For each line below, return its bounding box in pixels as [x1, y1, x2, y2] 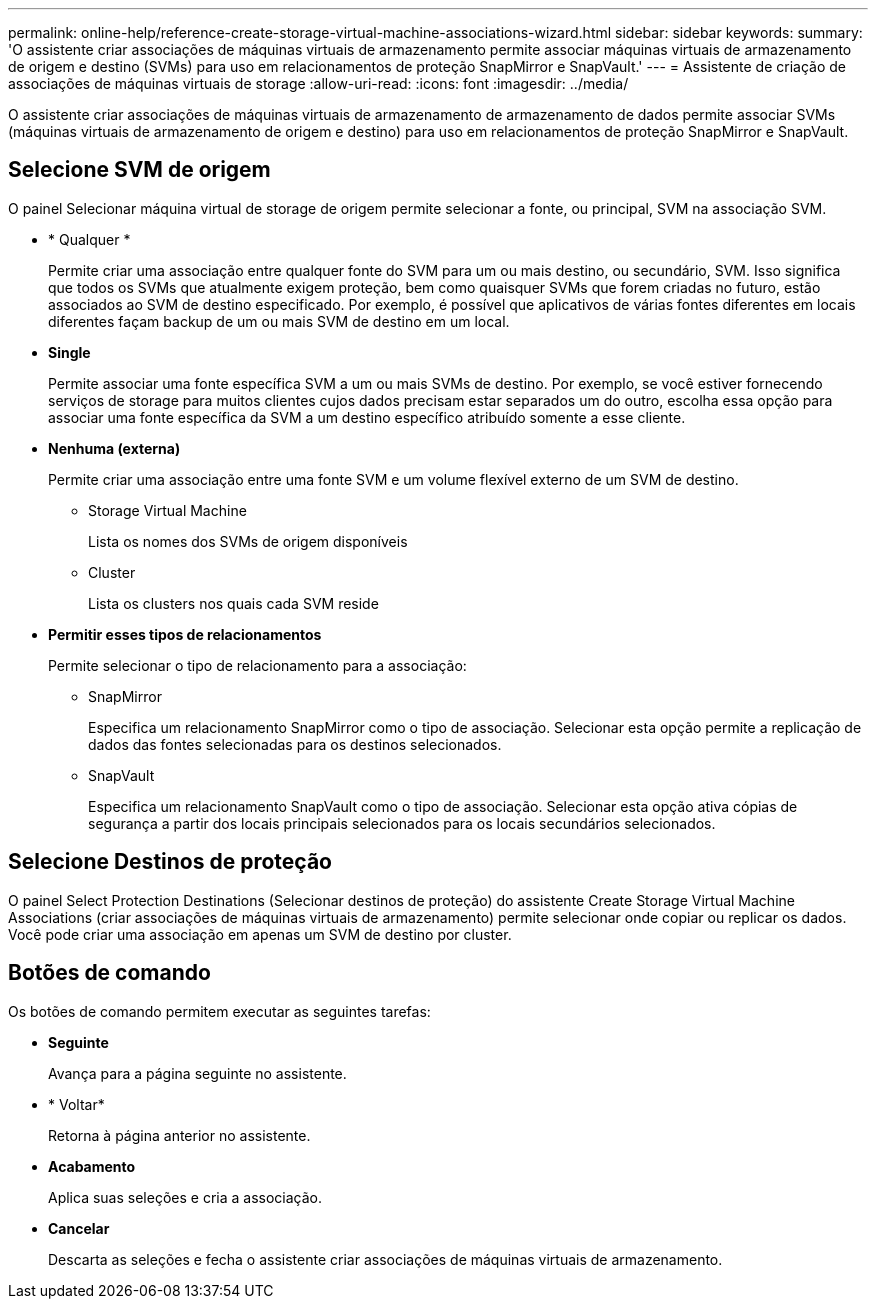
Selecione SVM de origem [8, 157, 271, 183]
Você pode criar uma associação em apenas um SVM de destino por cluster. [8, 925, 512, 943]
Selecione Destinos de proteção [8, 849, 332, 875]
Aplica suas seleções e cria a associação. [48, 1188, 322, 1206]
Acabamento [48, 1157, 136, 1175]
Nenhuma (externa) [48, 439, 181, 457]
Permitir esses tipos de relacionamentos [48, 625, 322, 643]
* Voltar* [48, 1095, 105, 1113]
